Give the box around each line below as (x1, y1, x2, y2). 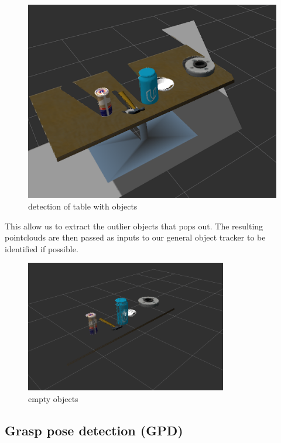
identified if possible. (5, 242, 78, 255)
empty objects (28, 392, 78, 404)
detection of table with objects (28, 200, 138, 212)
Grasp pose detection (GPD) (5, 421, 183, 439)
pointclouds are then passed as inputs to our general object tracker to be (5, 231, 266, 243)
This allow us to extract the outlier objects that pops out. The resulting (5, 219, 263, 232)
